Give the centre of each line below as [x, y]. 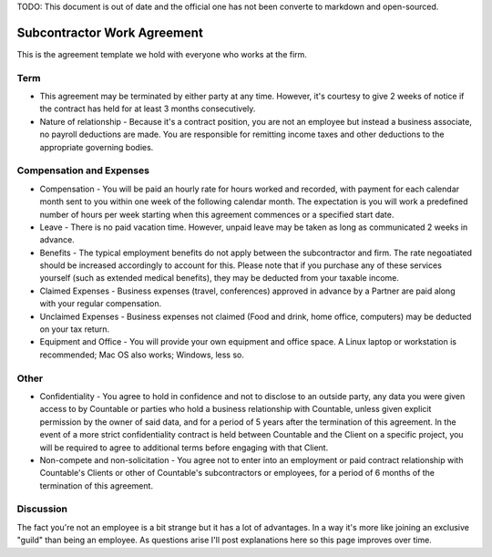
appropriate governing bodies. [97, 147]
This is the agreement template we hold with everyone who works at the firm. [162, 54]
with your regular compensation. [101, 304]
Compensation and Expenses [83, 170]
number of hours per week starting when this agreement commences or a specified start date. [217, 214]
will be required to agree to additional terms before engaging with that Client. [184, 448]
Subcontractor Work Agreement [110, 32]
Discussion [42, 509]
